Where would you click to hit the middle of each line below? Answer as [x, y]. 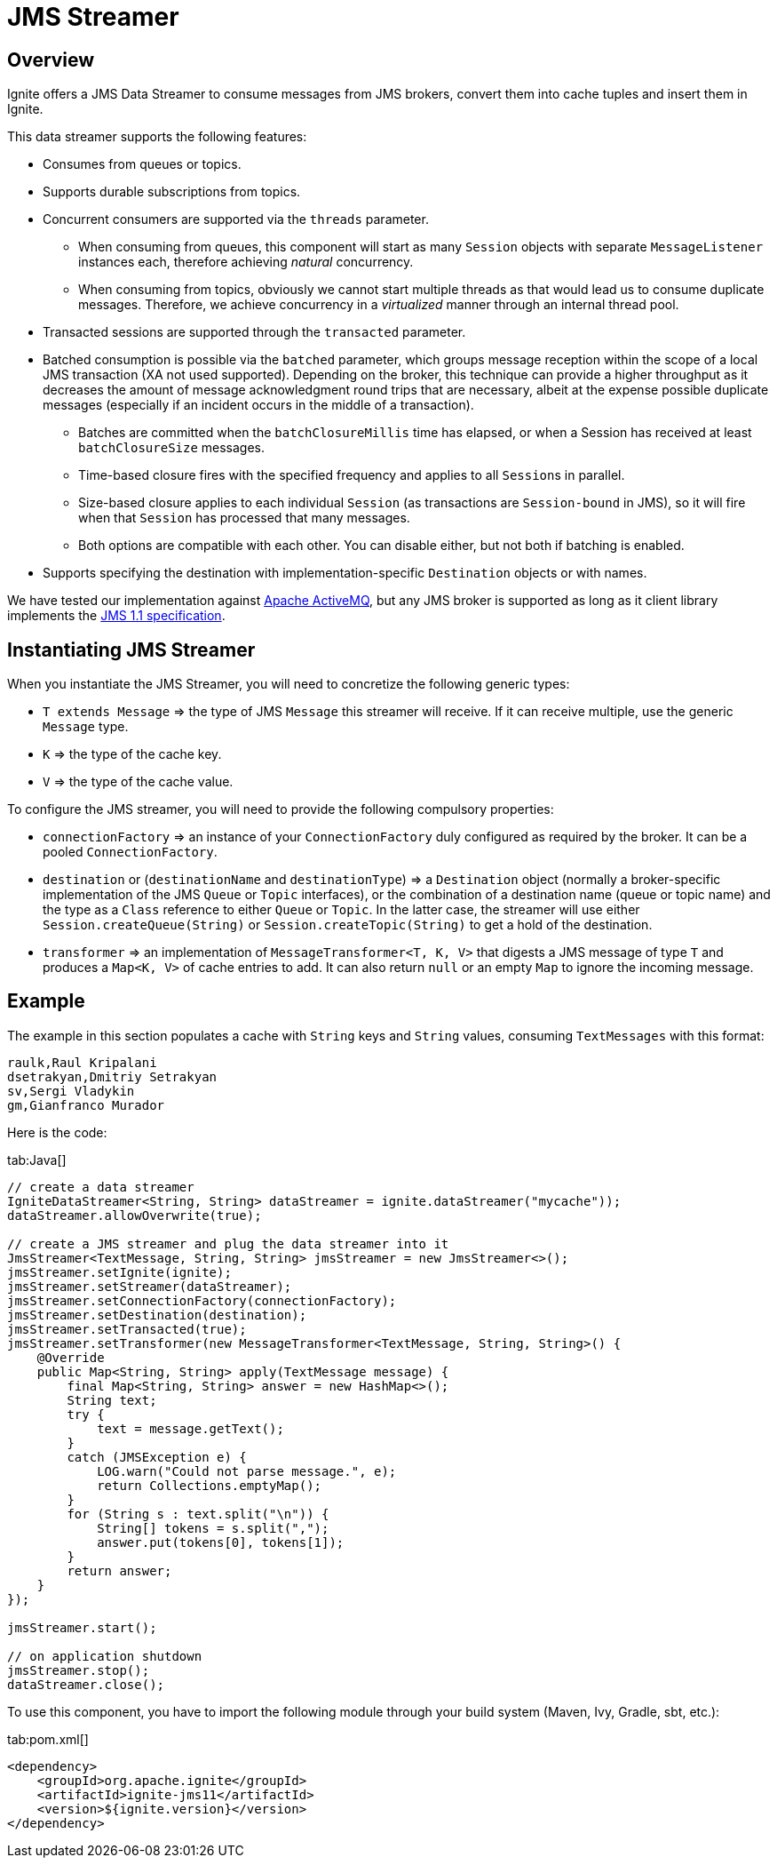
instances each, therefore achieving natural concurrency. [246, 262]
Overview [51, 60]
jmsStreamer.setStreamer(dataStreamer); [150, 1286]
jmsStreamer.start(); [82, 1627]
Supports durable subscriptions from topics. [172, 192]
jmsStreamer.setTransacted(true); [127, 1329]
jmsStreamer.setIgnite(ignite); [119, 1272]
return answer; [119, 1570]
